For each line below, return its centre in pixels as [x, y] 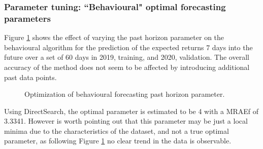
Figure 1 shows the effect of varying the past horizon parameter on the [114, 37]
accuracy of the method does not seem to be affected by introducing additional [127, 67]
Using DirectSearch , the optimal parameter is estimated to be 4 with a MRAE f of [131, 111]
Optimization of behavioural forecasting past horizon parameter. [125, 94]
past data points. [30, 77]
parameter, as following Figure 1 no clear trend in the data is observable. [118, 141]
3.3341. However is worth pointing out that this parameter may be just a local [126, 121]
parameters [27, 18]
